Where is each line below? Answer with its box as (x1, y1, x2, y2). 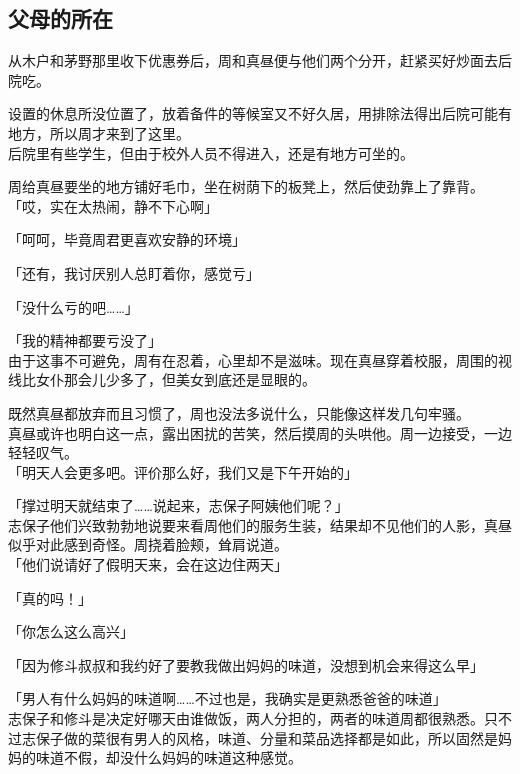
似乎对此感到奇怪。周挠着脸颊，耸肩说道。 (8, 534, 288, 555)
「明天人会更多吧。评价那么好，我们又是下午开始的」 (8, 461, 358, 482)
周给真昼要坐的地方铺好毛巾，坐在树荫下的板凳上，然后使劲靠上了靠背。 (8, 176, 484, 197)
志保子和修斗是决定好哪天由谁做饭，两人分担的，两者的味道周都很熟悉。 (8, 708, 484, 729)
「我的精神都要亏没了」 (8, 330, 162, 351)
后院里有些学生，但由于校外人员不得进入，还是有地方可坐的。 (8, 142, 414, 163)
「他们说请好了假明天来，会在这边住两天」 (8, 554, 288, 575)
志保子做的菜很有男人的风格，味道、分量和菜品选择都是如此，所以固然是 (21, 727, 498, 748)
